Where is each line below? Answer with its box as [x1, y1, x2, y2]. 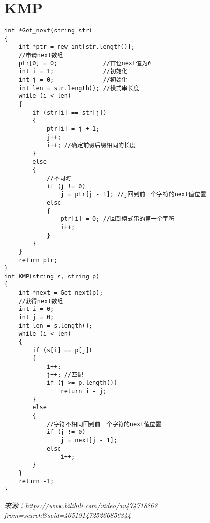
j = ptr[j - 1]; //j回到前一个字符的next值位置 [60, 191, 206, 198]
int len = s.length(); [18, 322, 92, 329]
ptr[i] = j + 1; [46, 125, 100, 132]
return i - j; [60, 388, 107, 395]
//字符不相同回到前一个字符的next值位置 [46, 420, 162, 428]
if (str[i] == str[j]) [32, 109, 107, 116]
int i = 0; [18, 306, 54, 313]
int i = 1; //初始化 [18, 68, 128, 75]
